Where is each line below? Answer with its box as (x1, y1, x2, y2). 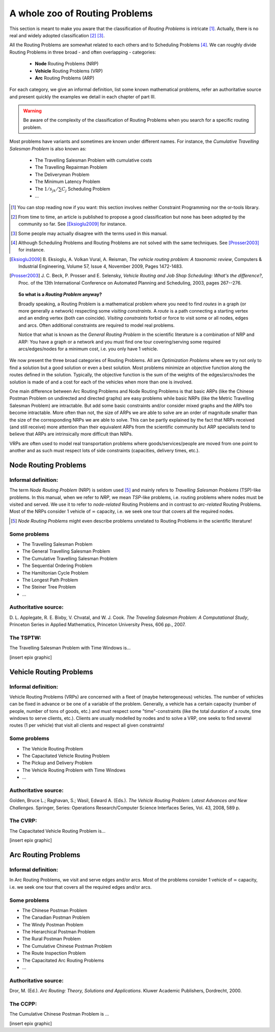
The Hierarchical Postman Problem (22, 928, 95, 935)
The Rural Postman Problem (22, 936, 81, 942)
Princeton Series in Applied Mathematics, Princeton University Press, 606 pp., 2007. (9, 622, 186, 628)
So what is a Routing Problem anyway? (18, 291, 102, 298)
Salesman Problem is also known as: (9, 145, 87, 151)
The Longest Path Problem (22, 577, 78, 583)
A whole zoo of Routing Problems (9, 8, 153, 19)
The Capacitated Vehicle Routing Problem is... (9, 828, 106, 834)
